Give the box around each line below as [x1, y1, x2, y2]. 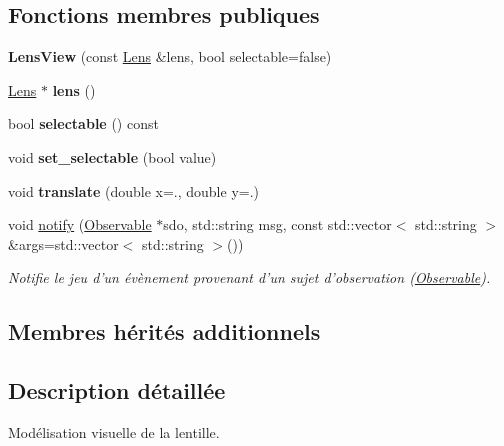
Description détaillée [8, 375, 226, 406]
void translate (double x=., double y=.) [8, 180, 260, 201]
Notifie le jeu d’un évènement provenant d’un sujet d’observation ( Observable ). [8, 267, 491, 288]
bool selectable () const [8, 113, 159, 134]
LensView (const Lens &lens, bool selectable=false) [8, 46, 332, 67]
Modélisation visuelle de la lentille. [8, 421, 220, 442]
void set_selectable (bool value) [8, 146, 217, 167]
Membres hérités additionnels [8, 316, 321, 347]
